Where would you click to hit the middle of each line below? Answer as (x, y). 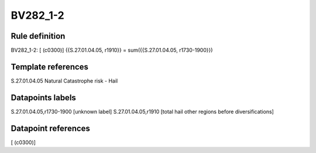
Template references (50, 67)
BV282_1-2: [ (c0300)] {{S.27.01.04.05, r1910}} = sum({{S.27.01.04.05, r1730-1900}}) (112, 50)
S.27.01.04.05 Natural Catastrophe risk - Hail (64, 81)
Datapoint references (51, 128)
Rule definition (38, 36)
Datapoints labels (43, 98)
